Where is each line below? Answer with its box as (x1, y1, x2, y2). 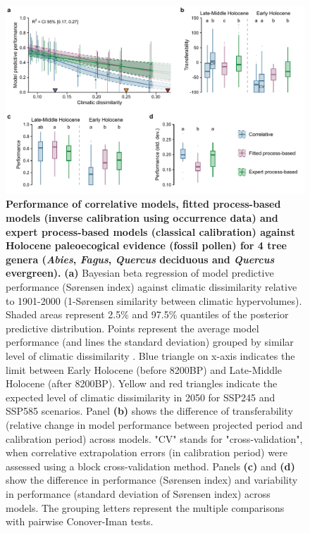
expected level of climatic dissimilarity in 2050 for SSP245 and (6, 389, 275, 404)
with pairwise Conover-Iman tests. (6, 514, 154, 529)
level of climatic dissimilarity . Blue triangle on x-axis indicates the (6, 349, 295, 363)
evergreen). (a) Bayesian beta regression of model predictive (6, 265, 274, 280)
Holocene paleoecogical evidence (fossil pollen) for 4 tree (6, 238, 287, 253)
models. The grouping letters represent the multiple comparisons (6, 500, 285, 515)
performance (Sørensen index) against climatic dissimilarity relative (6, 280, 297, 294)
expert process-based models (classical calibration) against (6, 224, 295, 239)
